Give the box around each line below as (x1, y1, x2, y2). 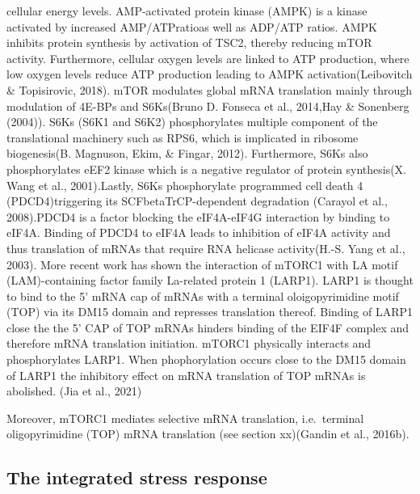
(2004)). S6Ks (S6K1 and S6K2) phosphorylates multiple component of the (6, 113, 378, 130)
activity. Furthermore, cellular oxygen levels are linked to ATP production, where (6, 49, 409, 66)
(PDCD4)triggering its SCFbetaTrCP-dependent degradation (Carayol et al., (6, 192, 388, 209)
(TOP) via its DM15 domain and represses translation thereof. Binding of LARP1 (6, 303, 414, 320)
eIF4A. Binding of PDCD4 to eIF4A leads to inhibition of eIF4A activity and (6, 224, 391, 241)
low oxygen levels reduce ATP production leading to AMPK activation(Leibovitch (6, 65, 413, 82)
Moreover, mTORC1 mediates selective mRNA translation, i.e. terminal (6, 409, 364, 426)
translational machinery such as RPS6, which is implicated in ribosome (6, 129, 359, 146)
